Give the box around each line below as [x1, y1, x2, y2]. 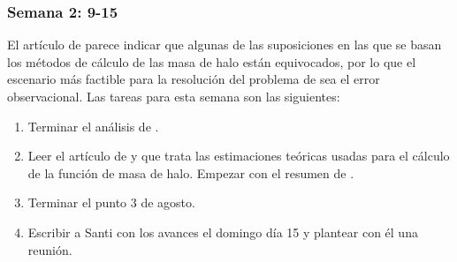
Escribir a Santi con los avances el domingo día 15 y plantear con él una [27, 222, 418, 241]
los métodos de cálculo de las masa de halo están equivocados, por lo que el [7, 52, 416, 71]
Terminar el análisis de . [27, 116, 159, 135]
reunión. [27, 240, 72, 258]
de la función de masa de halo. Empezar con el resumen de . [27, 163, 354, 182]
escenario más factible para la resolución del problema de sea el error [7, 70, 380, 88]
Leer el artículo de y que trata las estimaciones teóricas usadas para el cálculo [27, 146, 450, 165]
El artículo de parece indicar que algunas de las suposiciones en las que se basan [7, 35, 442, 54]
